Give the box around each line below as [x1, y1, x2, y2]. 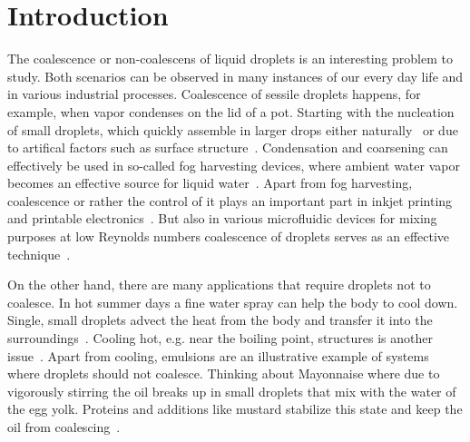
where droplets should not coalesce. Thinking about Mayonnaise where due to [7, 364, 440, 383]
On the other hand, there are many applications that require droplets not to [7, 275, 431, 294]
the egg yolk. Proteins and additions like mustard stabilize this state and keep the [7, 399, 463, 418]
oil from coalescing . [7, 417, 121, 436]
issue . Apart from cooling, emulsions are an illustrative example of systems [7, 346, 429, 365]
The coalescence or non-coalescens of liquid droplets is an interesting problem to [7, 49, 453, 68]
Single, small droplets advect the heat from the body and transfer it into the [7, 310, 433, 329]
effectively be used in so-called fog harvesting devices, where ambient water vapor [7, 155, 460, 174]
